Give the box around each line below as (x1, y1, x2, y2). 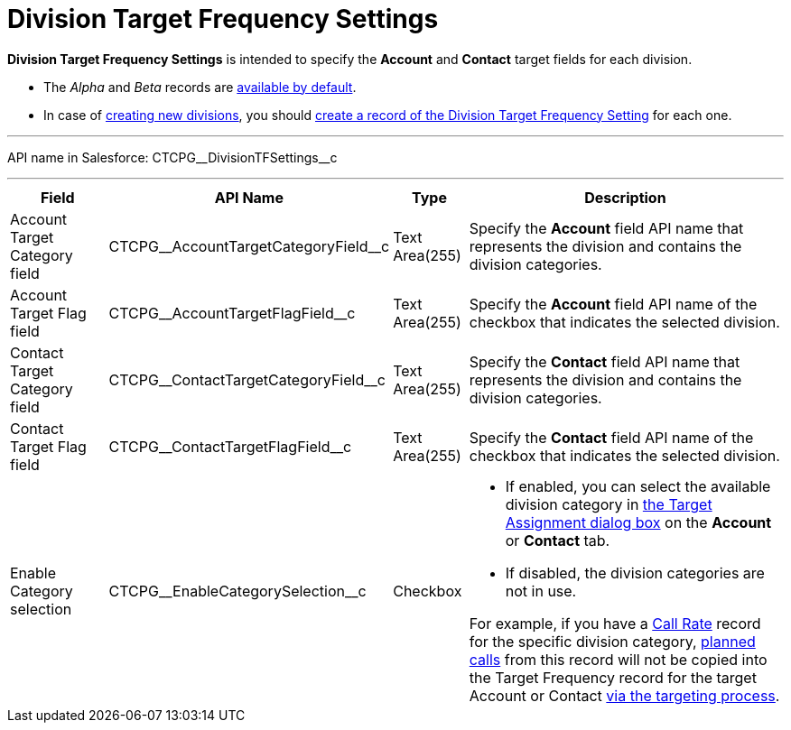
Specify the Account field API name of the (469, 294, 758, 313)
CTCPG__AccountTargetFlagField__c (108, 303, 356, 322)
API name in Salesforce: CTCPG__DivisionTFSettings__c (7, 149, 338, 165)
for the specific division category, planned (469, 632, 756, 651)
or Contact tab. (505, 531, 610, 550)
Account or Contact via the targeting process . (469, 686, 780, 705)
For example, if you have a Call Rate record (469, 614, 761, 633)
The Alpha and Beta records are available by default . (43, 79, 357, 95)
